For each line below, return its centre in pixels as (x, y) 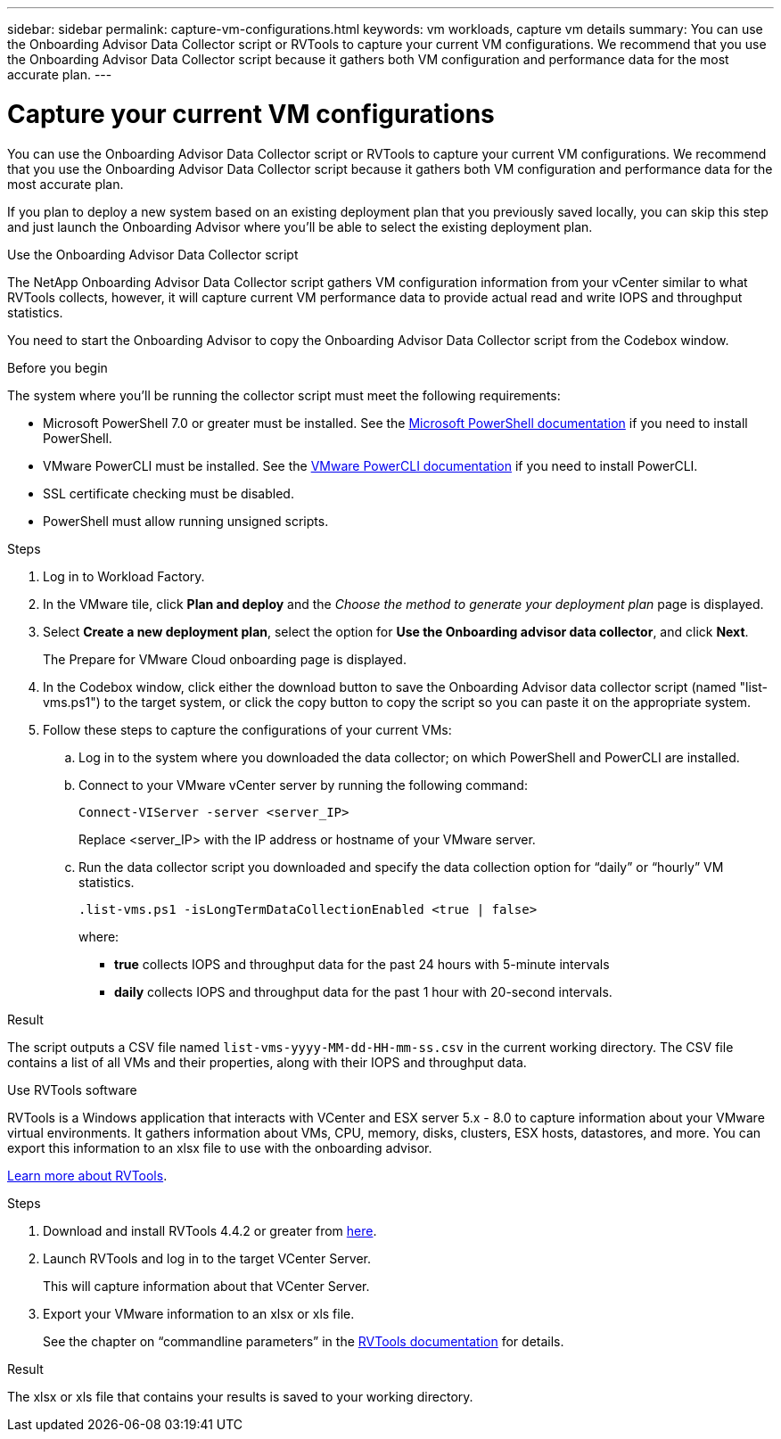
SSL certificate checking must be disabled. (169, 493)
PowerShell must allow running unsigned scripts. (186, 521)
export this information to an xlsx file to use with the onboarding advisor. (220, 1147)
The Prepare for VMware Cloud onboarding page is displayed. (225, 659)
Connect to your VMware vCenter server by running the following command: (303, 785)
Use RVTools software (72, 1090)
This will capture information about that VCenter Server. (206, 1286)
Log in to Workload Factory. (124, 576)
